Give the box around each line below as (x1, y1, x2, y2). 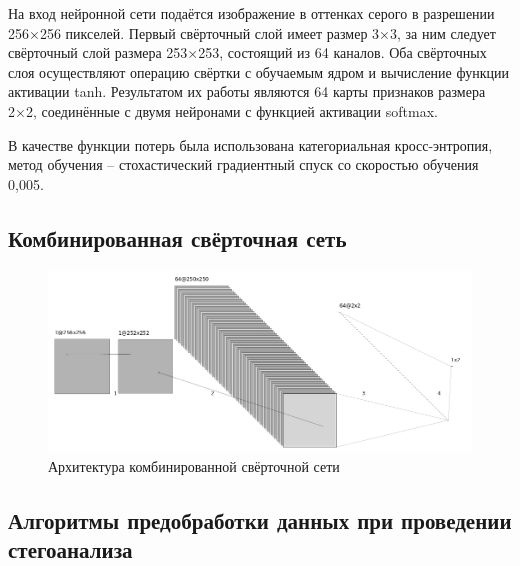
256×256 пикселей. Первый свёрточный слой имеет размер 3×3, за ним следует (8, 22, 496, 43)
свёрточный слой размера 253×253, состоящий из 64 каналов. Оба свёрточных (8, 42, 487, 63)
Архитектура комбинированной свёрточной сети (48, 456, 340, 477)
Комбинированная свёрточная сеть (8, 222, 347, 253)
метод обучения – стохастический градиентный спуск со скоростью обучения (8, 154, 479, 175)
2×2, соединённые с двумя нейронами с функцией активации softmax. (8, 100, 438, 121)
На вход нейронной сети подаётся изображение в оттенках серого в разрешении (8, 3, 495, 23)
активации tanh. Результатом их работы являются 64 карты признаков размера (8, 81, 486, 102)
